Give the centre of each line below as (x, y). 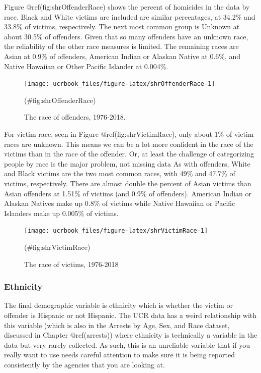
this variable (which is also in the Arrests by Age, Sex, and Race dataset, (117, 325)
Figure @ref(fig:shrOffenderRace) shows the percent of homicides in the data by (127, 7)
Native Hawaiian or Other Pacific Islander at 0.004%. (86, 66)
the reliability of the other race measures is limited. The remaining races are (121, 46)
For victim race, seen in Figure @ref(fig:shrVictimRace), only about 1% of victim (129, 134)
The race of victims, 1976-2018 (71, 264)
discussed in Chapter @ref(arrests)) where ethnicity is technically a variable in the (131, 335)
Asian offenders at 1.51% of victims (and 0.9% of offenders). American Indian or (128, 193)
